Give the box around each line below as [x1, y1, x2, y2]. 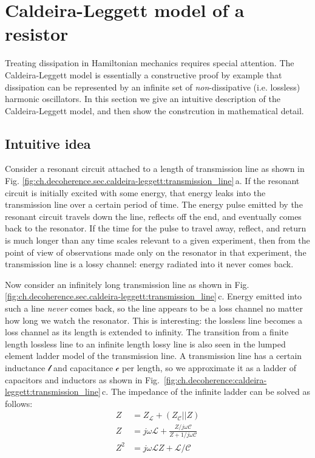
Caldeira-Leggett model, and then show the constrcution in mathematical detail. [5, 104, 304, 117]
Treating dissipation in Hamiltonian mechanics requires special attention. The [5, 56, 294, 69]
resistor [5, 21, 69, 46]
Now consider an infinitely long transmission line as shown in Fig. [5, 278, 249, 290]
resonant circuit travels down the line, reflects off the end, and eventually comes [5, 210, 302, 222]
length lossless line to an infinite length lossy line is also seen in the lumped [5, 337, 286, 350]
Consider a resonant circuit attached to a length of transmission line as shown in [5, 162, 305, 175]
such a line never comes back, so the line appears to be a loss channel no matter [5, 302, 303, 315]
